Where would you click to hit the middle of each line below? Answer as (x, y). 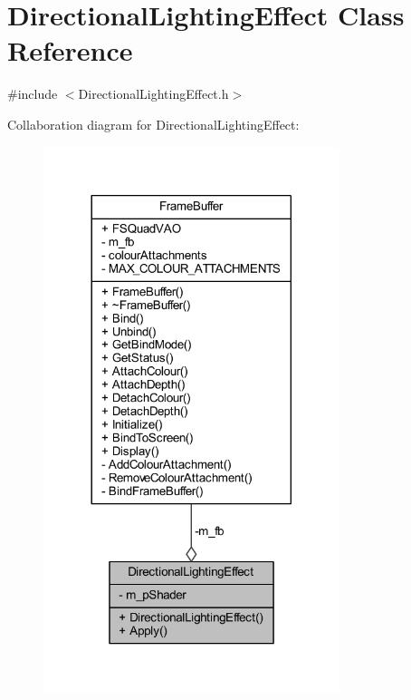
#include (33, 94)
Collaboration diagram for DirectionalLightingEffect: (153, 124)
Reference (70, 50)
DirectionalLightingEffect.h (153, 94)
